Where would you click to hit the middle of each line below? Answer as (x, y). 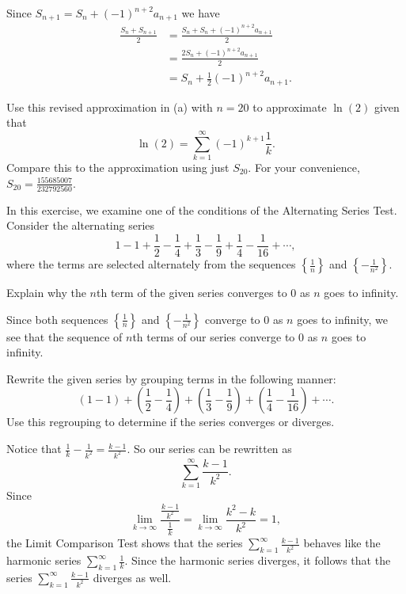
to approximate (290, 107)
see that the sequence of (65, 336)
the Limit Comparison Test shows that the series (125, 543)
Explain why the (46, 293)
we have (201, 13)
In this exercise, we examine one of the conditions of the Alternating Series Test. (202, 209)
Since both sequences (57, 319)
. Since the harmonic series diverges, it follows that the (258, 560)
